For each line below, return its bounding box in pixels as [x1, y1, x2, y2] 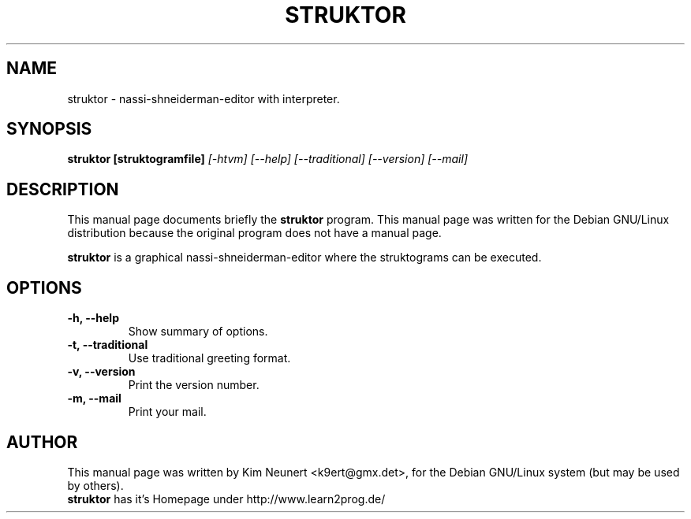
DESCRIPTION [6, 179, 119, 199]
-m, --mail [67, 391, 121, 406]
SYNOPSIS [6, 119, 92, 139]
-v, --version [67, 365, 136, 379]
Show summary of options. [128, 324, 268, 339]
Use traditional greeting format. [128, 351, 291, 365]
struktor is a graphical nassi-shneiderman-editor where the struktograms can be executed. [67, 250, 542, 265]
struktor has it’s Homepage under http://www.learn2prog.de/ [67, 491, 386, 506]
